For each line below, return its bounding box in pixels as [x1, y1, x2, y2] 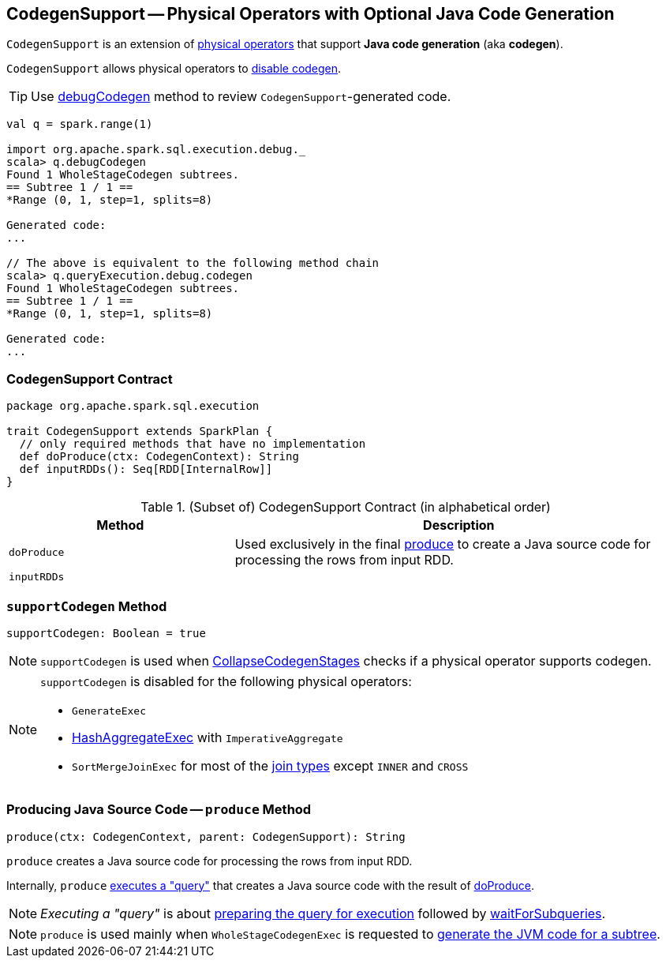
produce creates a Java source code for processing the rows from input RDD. [6, 853, 413, 868]
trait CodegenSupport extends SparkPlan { [6, 425, 273, 438]
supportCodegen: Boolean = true [6, 626, 206, 640]
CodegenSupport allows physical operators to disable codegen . [6, 62, 342, 76]
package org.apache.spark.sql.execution [6, 399, 260, 413]
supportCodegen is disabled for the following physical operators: [40, 673, 412, 689]
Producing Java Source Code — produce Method [6, 801, 312, 818]
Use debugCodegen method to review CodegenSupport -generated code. [31, 88, 451, 105]
